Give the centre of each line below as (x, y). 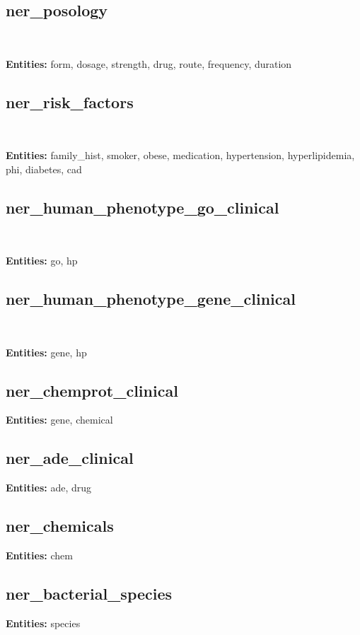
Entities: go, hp (42, 261)
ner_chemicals (60, 526)
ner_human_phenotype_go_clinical (143, 207)
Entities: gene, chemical (59, 420)
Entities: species (43, 623)
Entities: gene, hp (46, 352)
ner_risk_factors (70, 101)
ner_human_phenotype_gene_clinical (151, 299)
